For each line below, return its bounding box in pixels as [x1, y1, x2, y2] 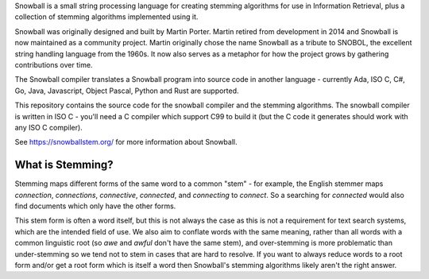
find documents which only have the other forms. [14, 201, 176, 211]
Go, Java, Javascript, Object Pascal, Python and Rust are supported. [14, 86, 239, 95]
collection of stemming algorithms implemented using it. [14, 12, 199, 21]
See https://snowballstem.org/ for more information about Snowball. [14, 138, 238, 147]
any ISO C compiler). [14, 122, 83, 132]
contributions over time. [14, 60, 93, 69]
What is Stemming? [14, 158, 114, 172]
